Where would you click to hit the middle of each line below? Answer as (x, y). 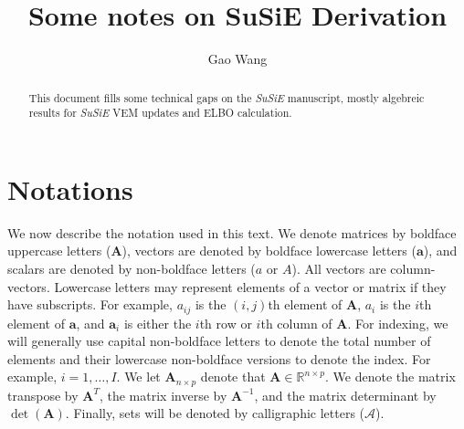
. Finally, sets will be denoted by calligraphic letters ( (215, 413)
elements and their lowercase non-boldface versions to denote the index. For (219, 358)
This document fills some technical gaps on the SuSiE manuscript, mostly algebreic (227, 97)
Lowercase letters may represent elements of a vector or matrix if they (250, 286)
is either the (158, 323)
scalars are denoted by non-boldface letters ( (132, 268)
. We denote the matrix (390, 377)
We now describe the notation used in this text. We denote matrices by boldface (232, 232)
